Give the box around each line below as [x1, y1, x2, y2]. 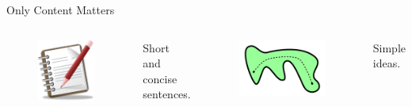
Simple [372, 39, 406, 55]
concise [143, 70, 177, 86]
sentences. [143, 86, 191, 102]
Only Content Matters [6, 2, 115, 17]
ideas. [372, 55, 401, 71]
